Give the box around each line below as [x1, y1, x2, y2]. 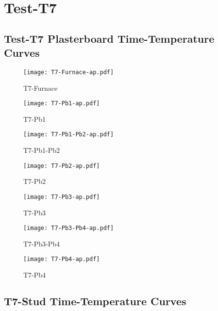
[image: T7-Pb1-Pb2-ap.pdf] [23, 131, 114, 138]
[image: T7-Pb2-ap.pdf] [23, 162, 100, 169]
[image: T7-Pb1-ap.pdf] [23, 100, 100, 107]
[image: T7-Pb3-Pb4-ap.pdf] [23, 225, 114, 232]
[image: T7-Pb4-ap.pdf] [23, 256, 100, 263]
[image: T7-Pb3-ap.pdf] [23, 193, 100, 200]
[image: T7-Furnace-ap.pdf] [23, 68, 114, 76]
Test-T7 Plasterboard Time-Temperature [4, 31, 215, 46]
